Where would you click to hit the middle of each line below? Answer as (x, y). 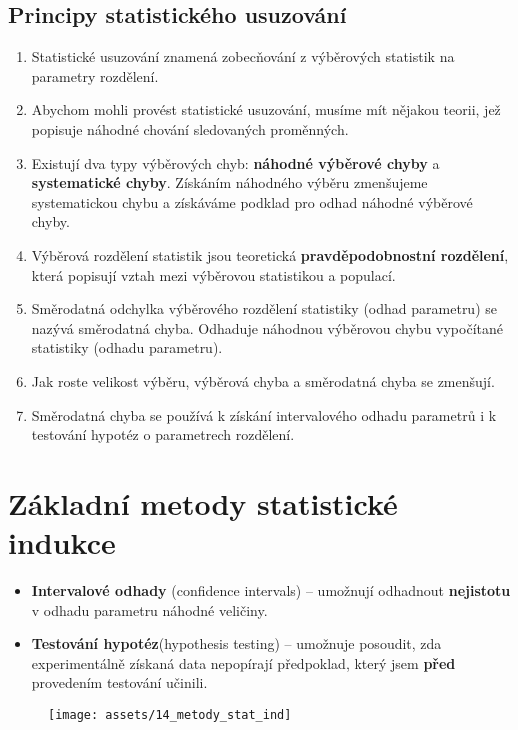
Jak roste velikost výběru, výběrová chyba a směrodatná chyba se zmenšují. (263, 380)
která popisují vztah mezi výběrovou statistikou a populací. (213, 274)
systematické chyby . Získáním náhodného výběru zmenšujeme (229, 182)
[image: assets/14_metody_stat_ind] (170, 714)
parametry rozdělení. (95, 75)
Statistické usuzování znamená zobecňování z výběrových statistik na (243, 56)
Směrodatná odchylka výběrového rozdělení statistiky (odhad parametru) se (264, 308)
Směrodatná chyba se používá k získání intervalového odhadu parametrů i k (264, 414)
